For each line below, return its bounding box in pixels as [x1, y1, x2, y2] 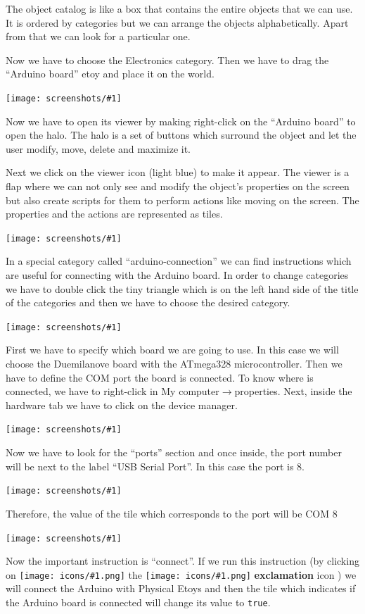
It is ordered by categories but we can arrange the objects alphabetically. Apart [6, 15, 349, 30]
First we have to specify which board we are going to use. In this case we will [6, 342, 339, 357]
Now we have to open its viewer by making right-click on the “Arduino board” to [6, 113, 356, 128]
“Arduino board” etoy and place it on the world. [6, 66, 214, 81]
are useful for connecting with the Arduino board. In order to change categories [6, 268, 349, 282]
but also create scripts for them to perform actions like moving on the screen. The [6, 192, 359, 207]
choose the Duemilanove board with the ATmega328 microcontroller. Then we [6, 356, 342, 371]
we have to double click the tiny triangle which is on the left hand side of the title [6, 281, 359, 296]
